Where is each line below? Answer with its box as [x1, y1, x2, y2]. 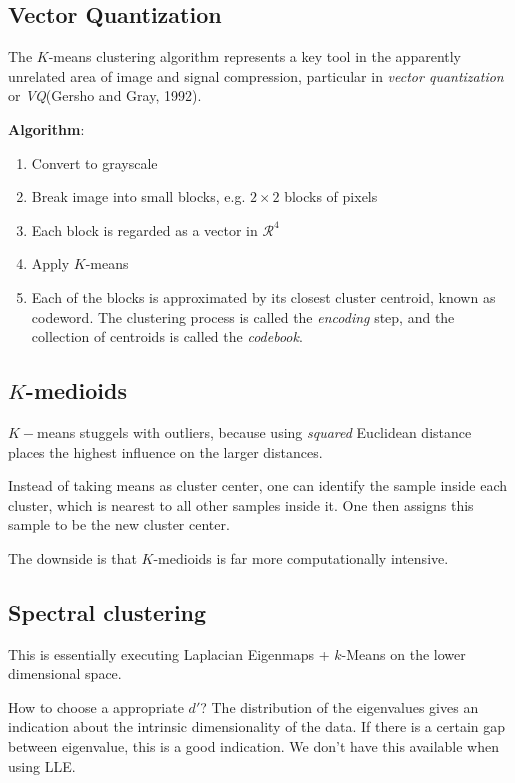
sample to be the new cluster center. [8, 514, 230, 535]
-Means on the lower [341, 643, 466, 664]
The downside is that [8, 547, 137, 568]
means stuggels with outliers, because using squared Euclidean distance [37, 421, 472, 442]
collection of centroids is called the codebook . [31, 326, 303, 347]
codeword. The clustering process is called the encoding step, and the [31, 306, 455, 327]
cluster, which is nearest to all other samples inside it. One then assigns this [8, 494, 474, 515]
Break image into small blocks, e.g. [31, 186, 246, 207]
